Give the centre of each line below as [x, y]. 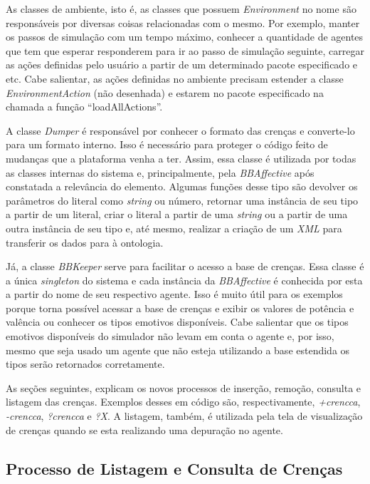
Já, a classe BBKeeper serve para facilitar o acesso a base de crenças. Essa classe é [185, 266]
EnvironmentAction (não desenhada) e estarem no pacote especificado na [165, 92]
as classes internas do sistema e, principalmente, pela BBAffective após [160, 172]
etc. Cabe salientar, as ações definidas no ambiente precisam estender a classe [175, 78]
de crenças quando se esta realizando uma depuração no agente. [144, 429]
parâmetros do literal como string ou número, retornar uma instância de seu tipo [182, 200]
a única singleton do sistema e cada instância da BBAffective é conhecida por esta [184, 280]
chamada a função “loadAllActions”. [84, 107]
